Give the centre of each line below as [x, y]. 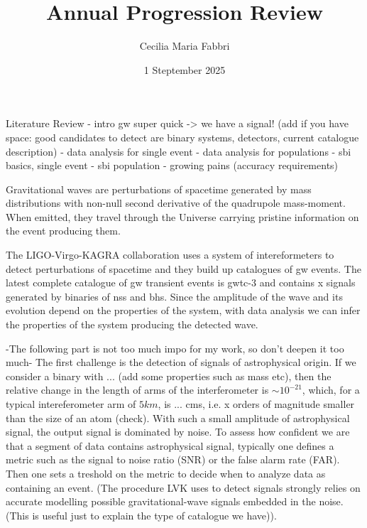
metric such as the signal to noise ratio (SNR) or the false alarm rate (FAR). [173, 459]
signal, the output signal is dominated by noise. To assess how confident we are [178, 432]
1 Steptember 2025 [185, 69]
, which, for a [331, 390]
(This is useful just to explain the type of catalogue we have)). [141, 515]
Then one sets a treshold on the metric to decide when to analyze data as [166, 473]
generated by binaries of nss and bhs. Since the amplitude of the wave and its [174, 296]
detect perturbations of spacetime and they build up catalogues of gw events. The [183, 268]
